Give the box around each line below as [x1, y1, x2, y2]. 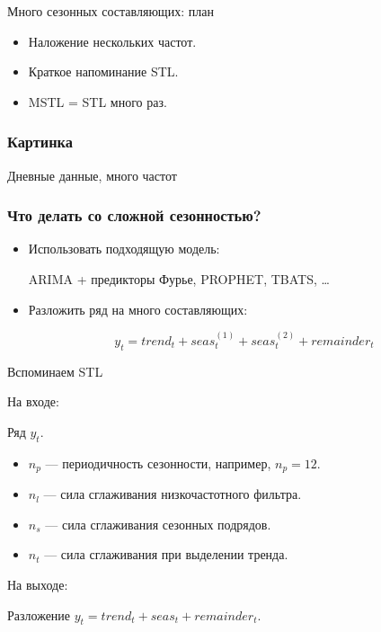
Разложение [7, 605, 71, 624]
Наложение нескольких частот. [28, 31, 197, 50]
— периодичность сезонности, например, [45, 453, 271, 472]
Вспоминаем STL [7, 361, 103, 380]
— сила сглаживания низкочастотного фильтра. [43, 485, 302, 503]
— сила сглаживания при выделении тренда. [44, 545, 288, 564]
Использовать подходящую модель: [28, 239, 220, 258]
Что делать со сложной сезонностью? [7, 204, 261, 227]
